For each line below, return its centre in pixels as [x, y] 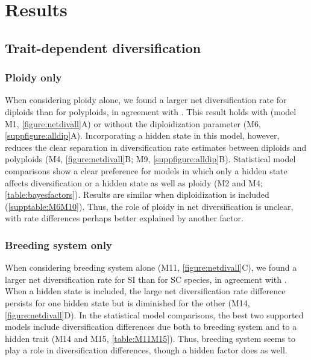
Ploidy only [33, 77]
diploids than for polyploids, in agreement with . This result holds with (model [151, 111]
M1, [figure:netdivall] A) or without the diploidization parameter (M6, [133, 123]
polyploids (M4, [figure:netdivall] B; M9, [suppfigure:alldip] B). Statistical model [150, 159]
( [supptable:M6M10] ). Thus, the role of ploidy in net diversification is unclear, [149, 206]
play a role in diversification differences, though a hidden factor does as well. [146, 350]
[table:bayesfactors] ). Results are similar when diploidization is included [137, 194]
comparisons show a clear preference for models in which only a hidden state [146, 170]
